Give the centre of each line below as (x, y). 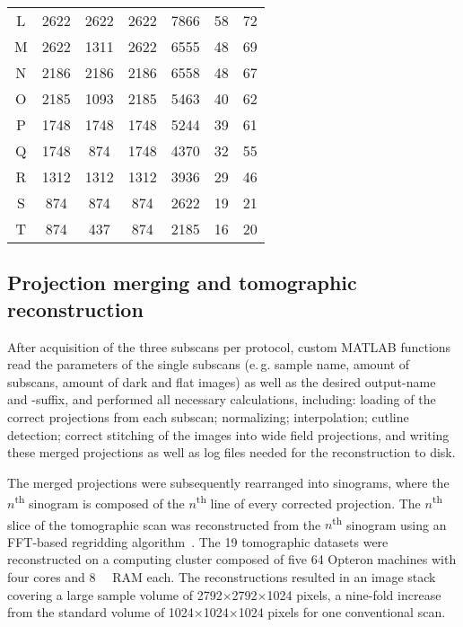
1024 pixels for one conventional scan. (342, 612)
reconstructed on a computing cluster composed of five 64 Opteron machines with (232, 559)
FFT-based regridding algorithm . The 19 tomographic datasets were (198, 541)
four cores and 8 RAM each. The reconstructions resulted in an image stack (222, 577)
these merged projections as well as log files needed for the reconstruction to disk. (231, 452)
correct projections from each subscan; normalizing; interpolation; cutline (208, 416)
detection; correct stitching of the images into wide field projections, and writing (228, 434)
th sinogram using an (389, 523)
